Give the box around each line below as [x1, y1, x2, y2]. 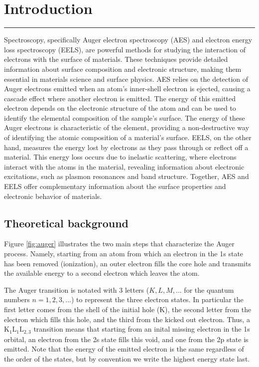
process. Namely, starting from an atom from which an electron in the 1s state [4, 248, 244, 259]
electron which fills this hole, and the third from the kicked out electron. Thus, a [4, 314, 250, 324]
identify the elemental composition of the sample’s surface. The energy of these [4, 112, 245, 123]
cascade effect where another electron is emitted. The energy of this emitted [4, 93, 236, 103]
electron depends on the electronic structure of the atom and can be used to [4, 103, 236, 113]
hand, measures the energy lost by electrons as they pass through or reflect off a [4, 142, 249, 152]
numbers [4, 294, 30, 305]
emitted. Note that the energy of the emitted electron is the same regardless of [4, 344, 244, 354]
